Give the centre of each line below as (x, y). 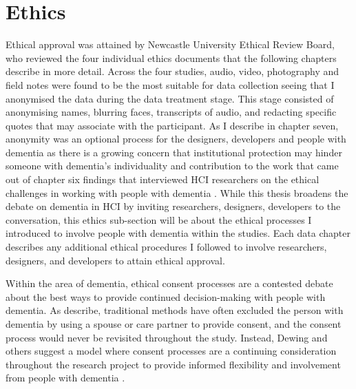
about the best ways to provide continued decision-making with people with (166, 296)
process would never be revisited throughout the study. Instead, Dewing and (167, 337)
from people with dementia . (65, 378)
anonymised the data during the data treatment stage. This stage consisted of (170, 98)
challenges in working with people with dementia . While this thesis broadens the (177, 192)
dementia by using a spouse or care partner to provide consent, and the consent (174, 324)
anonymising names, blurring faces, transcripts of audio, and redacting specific (171, 112)
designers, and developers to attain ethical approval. (115, 260)
